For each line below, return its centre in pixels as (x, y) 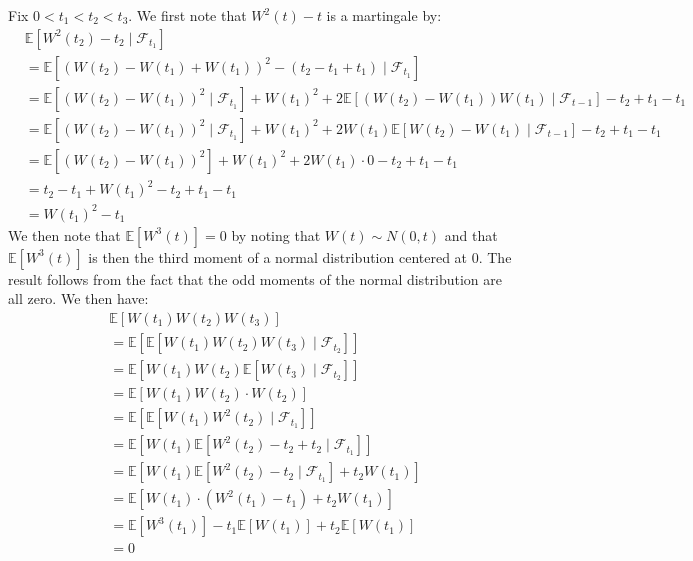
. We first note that (187, 15)
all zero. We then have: (78, 298)
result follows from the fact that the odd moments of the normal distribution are (255, 278)
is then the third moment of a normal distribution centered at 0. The (300, 256)
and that (471, 234)
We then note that (64, 234)
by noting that (276, 234)
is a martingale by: (384, 15)
